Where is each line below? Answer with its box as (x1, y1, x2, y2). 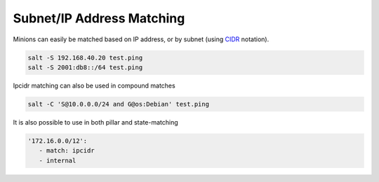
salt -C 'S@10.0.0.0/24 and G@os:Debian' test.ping (27, 100, 210, 108)
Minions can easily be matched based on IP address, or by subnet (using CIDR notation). (13, 35, 270, 43)
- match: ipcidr (39, 147, 95, 155)
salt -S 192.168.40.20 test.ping (27, 53, 143, 62)
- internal (39, 156, 77, 164)
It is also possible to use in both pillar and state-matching (13, 118, 178, 126)
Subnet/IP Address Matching (13, 10, 185, 26)
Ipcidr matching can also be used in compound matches (13, 81, 175, 90)
